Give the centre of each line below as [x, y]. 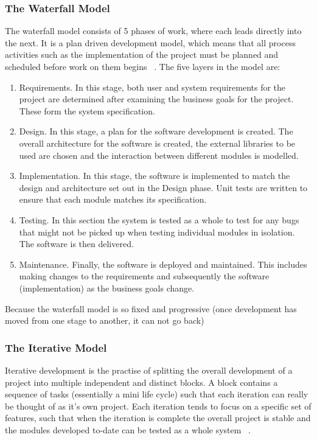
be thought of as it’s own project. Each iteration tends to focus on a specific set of [158, 406]
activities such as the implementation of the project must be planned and [142, 54]
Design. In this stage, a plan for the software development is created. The [156, 131]
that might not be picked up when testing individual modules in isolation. [157, 232]
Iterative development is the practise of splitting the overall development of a [149, 370]
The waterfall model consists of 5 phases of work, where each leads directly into [153, 31]
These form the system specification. [87, 110]
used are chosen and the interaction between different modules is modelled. [159, 155]
